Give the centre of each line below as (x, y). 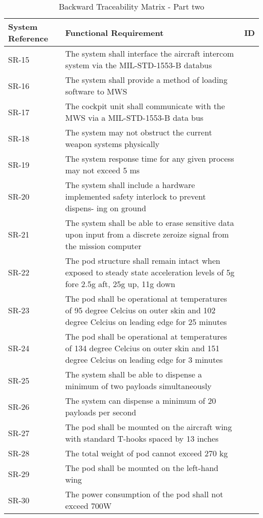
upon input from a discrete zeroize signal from (147, 234)
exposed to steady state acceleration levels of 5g (150, 272)
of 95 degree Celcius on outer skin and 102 (140, 310)
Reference (28, 38)
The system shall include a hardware (130, 185)
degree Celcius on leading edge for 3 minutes (144, 360)
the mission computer (103, 246)
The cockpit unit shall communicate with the (145, 106)
